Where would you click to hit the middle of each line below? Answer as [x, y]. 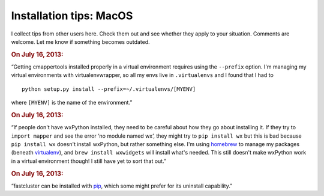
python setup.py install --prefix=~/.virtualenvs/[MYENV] [109, 89]
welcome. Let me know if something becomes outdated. [80, 41]
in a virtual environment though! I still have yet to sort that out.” [89, 161]
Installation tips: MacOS [72, 16]
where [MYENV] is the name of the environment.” [72, 103]
